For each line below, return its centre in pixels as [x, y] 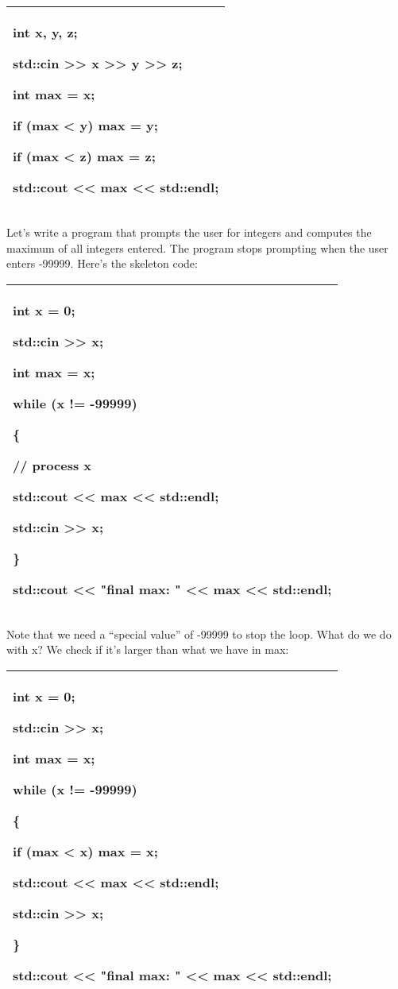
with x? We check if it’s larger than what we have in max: [148, 649]
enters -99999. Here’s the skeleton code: [102, 263]
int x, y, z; [45, 32]
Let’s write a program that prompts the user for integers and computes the [189, 232]
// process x [52, 465]
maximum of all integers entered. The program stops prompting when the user [197, 247]
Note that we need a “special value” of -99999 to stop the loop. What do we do [199, 634]
